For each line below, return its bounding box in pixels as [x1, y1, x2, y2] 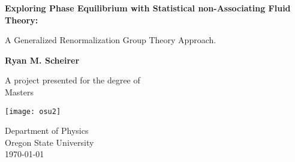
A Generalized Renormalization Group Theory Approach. [5, 34, 216, 46]
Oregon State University [5, 136, 94, 148]
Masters [5, 85, 34, 98]
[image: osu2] [5, 107, 61, 116]
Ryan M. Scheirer [5, 53, 80, 66]
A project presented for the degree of [5, 74, 140, 86]
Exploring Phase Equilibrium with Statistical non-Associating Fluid [5, 2, 291, 14]
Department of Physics [5, 124, 89, 137]
